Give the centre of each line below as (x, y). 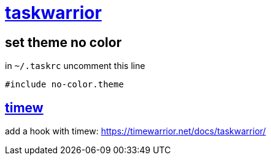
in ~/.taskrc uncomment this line (75, 66)
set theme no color (63, 42)
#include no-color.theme (64, 85)
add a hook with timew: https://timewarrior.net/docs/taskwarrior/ (135, 131)
